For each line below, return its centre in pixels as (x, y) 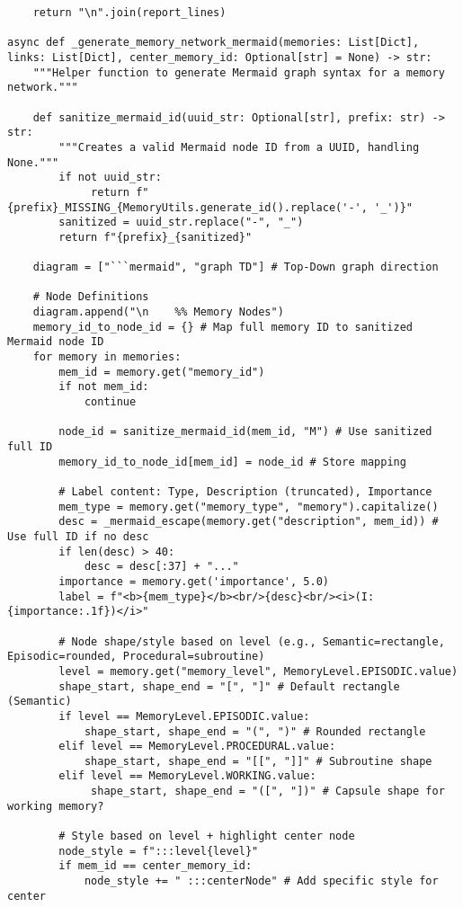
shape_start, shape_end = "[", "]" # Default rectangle (229, 686)
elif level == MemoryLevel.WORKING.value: (187, 776)
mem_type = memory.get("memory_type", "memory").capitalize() (249, 507)
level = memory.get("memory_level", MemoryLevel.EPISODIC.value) (258, 671)
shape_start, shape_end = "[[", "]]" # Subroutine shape (258, 761)
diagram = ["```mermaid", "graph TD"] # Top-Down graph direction (236, 267)
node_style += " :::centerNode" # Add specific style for (261, 881)
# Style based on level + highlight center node (207, 836)
